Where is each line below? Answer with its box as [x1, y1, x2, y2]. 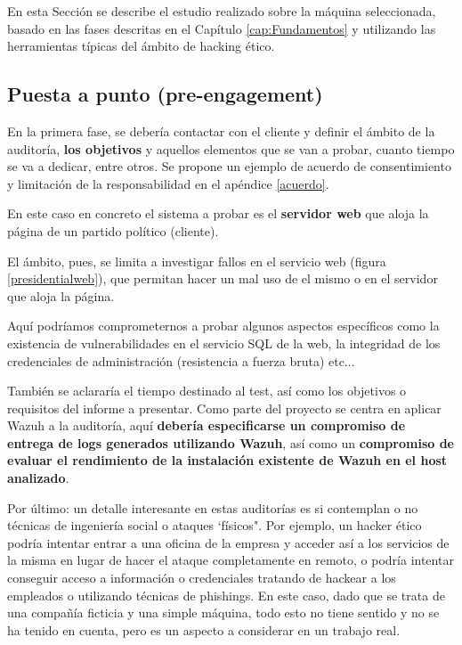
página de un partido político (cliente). [7, 221, 219, 240]
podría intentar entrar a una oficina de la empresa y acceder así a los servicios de [7, 533, 450, 551]
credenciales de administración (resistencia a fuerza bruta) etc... [7, 351, 355, 370]
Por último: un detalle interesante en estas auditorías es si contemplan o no [7, 498, 418, 517]
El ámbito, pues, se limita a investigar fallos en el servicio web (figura [7, 251, 386, 270]
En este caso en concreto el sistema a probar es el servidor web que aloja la [7, 204, 429, 223]
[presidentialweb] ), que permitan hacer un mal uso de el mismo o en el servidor [7, 269, 438, 288]
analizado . [7, 469, 69, 487]
